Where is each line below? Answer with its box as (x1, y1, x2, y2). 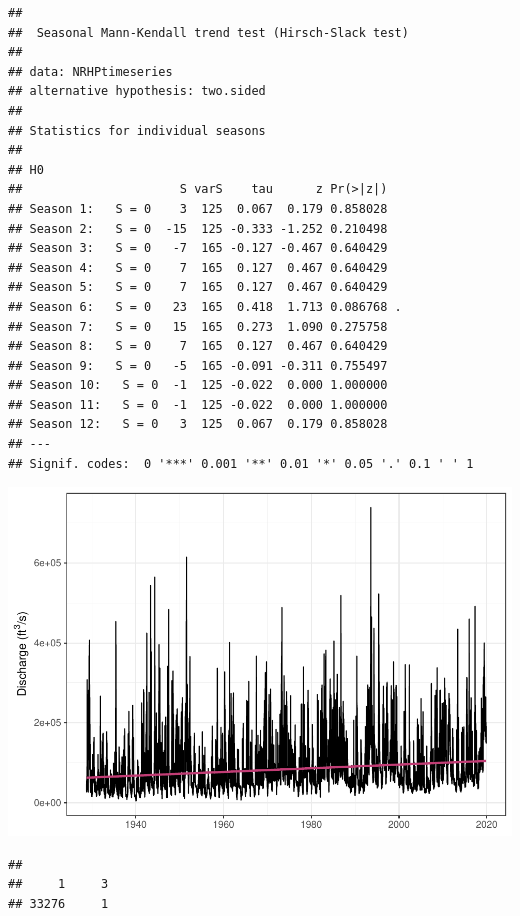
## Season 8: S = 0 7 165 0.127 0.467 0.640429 (8, 339, 388, 354)
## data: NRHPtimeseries (8, 64, 173, 79)
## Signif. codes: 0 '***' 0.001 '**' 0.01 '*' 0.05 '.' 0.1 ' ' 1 (8, 456, 474, 471)
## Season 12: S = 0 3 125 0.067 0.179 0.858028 (8, 417, 388, 432)
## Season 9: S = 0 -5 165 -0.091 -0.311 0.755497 (8, 358, 388, 373)
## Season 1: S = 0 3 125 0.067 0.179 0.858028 (8, 201, 388, 216)
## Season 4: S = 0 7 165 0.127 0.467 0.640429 (8, 260, 388, 275)
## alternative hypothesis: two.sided (8, 84, 266, 99)
